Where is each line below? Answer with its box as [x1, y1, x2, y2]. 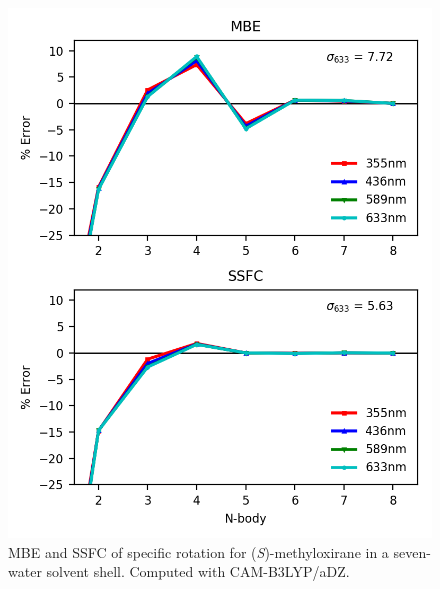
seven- [393, 541, 431, 562]
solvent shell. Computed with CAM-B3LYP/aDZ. [46, 561, 350, 582]
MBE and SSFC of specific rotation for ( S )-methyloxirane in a [8, 541, 389, 562]
